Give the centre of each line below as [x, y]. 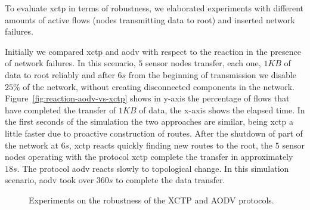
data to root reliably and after [60, 74]
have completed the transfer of [61, 109]
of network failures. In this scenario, [70, 63]
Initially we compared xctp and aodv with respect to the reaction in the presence [153, 51]
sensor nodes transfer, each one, [203, 63]
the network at [32, 145]
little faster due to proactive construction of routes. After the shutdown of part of [154, 133]
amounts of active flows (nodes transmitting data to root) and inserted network [150, 19]
